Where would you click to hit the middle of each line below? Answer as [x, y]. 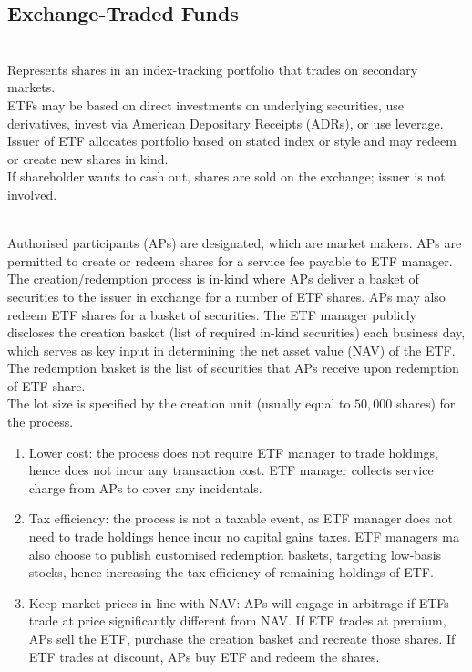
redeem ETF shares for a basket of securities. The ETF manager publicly [212, 314]
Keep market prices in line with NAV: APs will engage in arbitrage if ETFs [239, 602]
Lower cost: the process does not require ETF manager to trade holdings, [233, 452]
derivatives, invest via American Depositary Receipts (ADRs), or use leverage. [226, 123]
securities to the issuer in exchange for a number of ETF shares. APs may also [226, 296]
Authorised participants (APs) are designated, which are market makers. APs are [235, 243]
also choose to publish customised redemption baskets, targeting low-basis [235, 554]
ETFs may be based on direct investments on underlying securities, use [206, 104]
